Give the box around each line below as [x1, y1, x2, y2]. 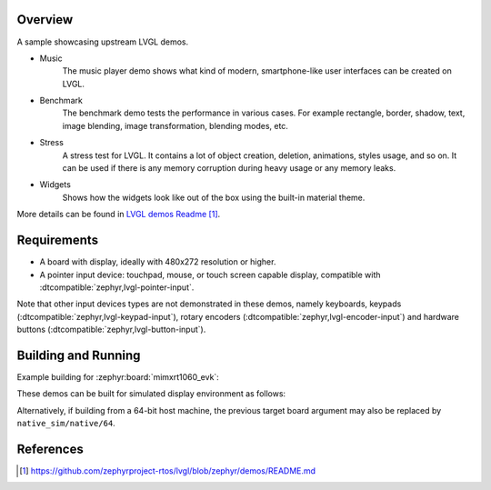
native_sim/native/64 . [16, 418, 115, 429]
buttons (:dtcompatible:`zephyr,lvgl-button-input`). [16, 324, 206, 335]
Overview [16, 12, 74, 27]
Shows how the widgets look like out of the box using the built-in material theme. [62, 192, 366, 203]
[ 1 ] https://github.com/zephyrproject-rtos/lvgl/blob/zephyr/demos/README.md [19, 465, 316, 476]
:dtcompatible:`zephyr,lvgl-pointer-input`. [39, 282, 195, 293]
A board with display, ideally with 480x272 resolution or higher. [39, 256, 276, 267]
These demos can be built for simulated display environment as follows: [16, 388, 286, 399]
